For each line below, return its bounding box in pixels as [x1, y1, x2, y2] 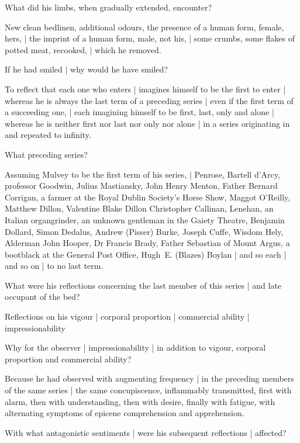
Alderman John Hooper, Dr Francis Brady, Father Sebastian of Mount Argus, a [5, 237, 290, 249]
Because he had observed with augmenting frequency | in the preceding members [5, 372, 294, 385]
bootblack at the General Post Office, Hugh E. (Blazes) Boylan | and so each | [5, 248, 287, 260]
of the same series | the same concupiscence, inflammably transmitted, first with [5, 384, 292, 396]
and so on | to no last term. [5, 259, 104, 272]
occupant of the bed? [5, 290, 80, 303]
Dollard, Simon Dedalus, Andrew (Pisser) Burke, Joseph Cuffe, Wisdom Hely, [5, 225, 284, 237]
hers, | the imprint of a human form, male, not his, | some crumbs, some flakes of [5, 32, 295, 44]
